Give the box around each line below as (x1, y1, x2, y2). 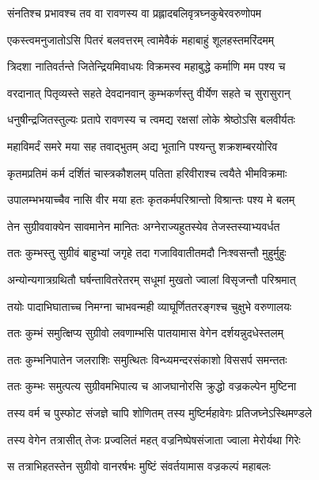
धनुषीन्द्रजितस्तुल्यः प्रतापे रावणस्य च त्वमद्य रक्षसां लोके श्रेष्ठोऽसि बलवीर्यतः (7, 111, 295, 128)
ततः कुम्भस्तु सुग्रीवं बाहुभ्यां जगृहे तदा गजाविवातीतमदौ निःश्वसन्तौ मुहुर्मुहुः (7, 244, 287, 261)
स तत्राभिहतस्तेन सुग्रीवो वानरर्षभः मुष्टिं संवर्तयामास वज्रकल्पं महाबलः (7, 458, 271, 474)
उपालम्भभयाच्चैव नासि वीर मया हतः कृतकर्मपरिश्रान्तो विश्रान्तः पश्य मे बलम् (7, 191, 295, 208)
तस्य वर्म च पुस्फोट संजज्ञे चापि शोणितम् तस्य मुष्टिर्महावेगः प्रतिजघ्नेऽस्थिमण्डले (7, 404, 312, 420)
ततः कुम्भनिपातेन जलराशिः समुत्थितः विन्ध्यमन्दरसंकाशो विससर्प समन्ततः (7, 351, 287, 367)
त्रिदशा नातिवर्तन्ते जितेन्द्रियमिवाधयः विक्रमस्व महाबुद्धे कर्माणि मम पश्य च (7, 58, 286, 75)
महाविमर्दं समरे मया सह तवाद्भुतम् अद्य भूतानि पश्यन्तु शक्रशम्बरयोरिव (7, 137, 278, 154)
